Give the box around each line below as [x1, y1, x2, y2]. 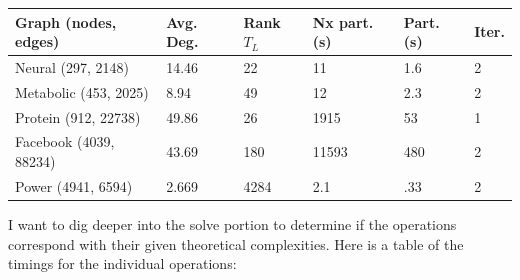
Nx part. [312, 11, 374, 32]
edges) [15, 31, 60, 52]
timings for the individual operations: [8, 253, 237, 274]
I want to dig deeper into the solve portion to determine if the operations [8, 214, 457, 234]
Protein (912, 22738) [15, 106, 141, 127]
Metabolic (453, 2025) [15, 81, 149, 102]
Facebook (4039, [15, 131, 115, 152]
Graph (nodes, [15, 11, 117, 32]
